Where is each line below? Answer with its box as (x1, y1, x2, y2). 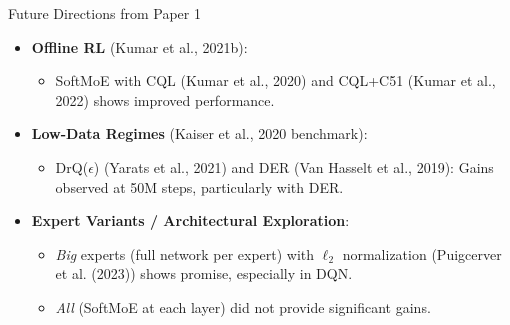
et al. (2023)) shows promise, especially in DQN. (55, 263, 353, 284)
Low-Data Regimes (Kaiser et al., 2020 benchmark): (31, 123, 368, 144)
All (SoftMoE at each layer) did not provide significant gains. (55, 296, 431, 317)
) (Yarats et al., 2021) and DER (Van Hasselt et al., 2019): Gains (93, 156, 494, 177)
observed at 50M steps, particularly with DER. (55, 176, 344, 197)
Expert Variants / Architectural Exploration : (31, 210, 350, 231)
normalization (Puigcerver (342, 243, 502, 264)
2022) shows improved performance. (55, 89, 275, 110)
